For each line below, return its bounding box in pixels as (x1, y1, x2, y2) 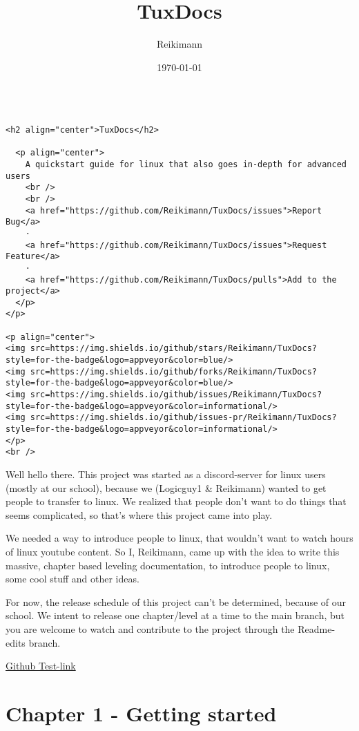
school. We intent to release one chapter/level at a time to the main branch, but (6, 608, 345, 623)
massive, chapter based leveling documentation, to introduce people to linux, (6, 558, 330, 572)
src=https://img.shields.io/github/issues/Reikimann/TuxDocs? (30, 390, 322, 400)
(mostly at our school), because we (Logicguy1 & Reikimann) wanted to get (6, 480, 327, 495)
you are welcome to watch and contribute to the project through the (6, 621, 295, 636)
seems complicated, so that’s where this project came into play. (6, 507, 273, 522)
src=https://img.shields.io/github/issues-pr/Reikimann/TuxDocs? (30, 412, 337, 423)
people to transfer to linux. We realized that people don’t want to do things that (6, 494, 347, 509)
